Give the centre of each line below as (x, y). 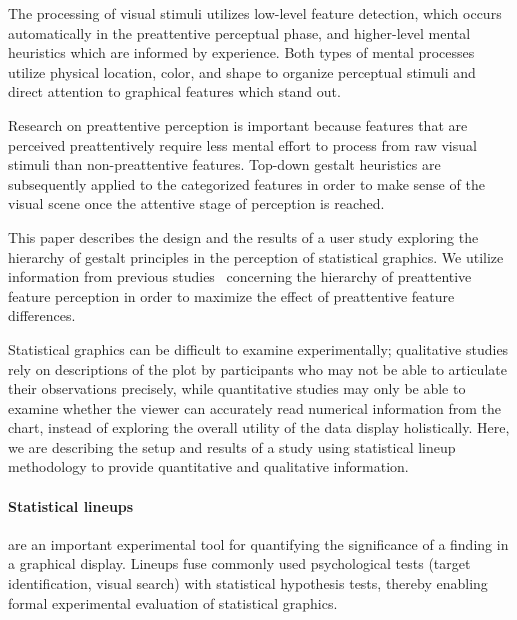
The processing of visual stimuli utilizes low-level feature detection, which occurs (255, 13)
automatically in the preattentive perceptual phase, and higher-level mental (239, 32)
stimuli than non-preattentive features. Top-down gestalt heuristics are (224, 164)
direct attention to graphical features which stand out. (174, 91)
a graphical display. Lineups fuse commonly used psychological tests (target (239, 563)
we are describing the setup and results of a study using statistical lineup (232, 446)
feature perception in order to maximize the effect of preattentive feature (231, 295)
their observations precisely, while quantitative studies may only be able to (237, 388)
